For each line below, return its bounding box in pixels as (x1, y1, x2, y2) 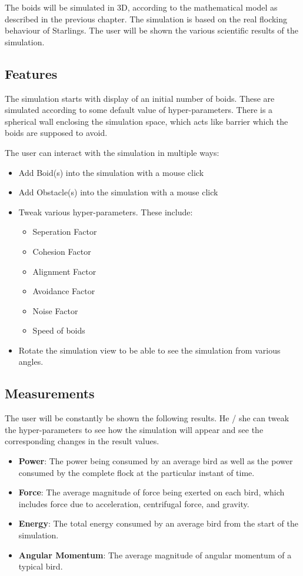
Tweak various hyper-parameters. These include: (18, 205, 193, 218)
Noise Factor (32, 304, 78, 317)
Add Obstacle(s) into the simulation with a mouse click (18, 186, 218, 198)
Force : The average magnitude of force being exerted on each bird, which (18, 486, 285, 498)
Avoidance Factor (32, 285, 95, 297)
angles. (18, 355, 44, 368)
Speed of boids (32, 324, 85, 337)
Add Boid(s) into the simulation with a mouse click (18, 166, 204, 178)
